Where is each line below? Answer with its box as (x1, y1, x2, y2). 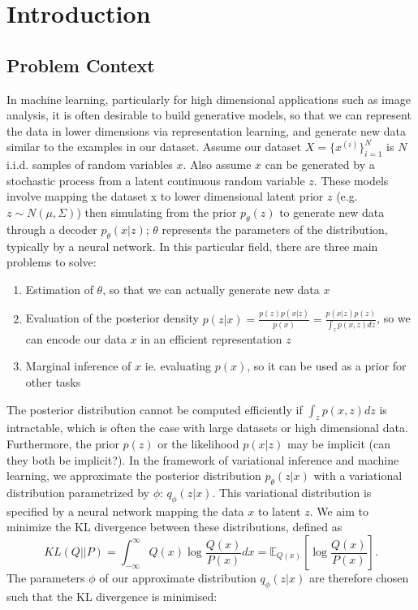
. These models (313, 171, 389, 188)
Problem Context (6, 52, 155, 77)
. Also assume (183, 156, 252, 173)
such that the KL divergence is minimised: (6, 587, 218, 604)
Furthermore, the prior (6, 435, 119, 452)
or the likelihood (157, 435, 239, 452)
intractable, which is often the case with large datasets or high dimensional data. (6, 419, 408, 436)
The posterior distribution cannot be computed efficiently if (6, 400, 303, 417)
